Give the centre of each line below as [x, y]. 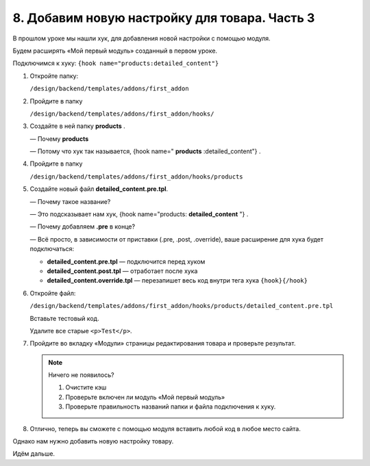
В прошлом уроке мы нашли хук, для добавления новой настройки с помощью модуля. [141, 38]
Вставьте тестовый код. [64, 318]
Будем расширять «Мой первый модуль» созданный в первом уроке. [115, 51]
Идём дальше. [34, 454]
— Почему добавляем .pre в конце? [83, 226]
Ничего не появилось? [81, 375]
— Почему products [59, 139]
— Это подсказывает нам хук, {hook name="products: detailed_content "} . [139, 214]
